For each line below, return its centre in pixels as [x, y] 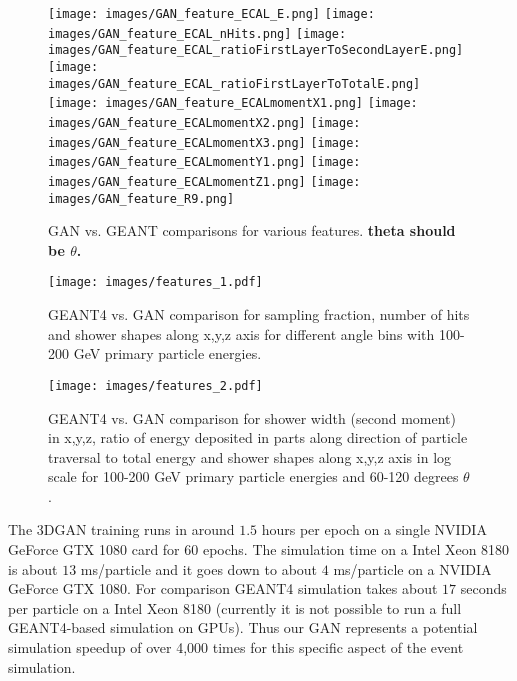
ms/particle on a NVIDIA [412, 568]
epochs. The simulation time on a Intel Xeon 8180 [356, 549]
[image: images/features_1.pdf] [155, 282]
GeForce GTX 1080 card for [94, 549]
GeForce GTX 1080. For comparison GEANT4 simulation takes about [223, 588]
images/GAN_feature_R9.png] [141, 198]
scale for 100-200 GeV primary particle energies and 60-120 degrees [253, 476]
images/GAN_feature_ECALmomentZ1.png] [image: [204, 181]
